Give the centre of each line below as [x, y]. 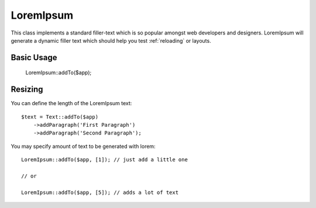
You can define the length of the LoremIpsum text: [71, 103]
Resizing [27, 90]
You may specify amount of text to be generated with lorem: [83, 146]
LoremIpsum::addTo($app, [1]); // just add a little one [105, 160]
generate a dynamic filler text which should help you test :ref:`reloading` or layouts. [111, 40]
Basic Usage [34, 58]
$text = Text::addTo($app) [60, 117]
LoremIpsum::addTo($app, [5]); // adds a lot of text [100, 192]
